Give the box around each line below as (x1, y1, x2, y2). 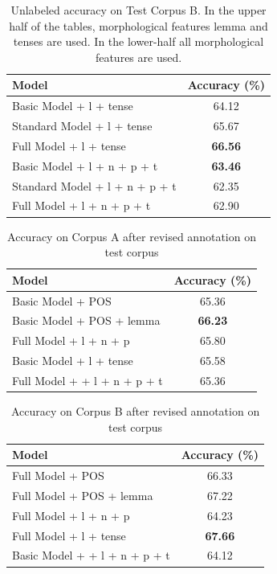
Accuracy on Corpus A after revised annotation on (7, 228, 256, 244)
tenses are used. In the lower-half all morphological (13, 33, 264, 50)
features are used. (95, 48, 182, 65)
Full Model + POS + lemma (12, 486, 153, 503)
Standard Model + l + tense (12, 117, 153, 134)
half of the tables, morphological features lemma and (9, 17, 268, 34)
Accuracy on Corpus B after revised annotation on (10, 403, 260, 420)
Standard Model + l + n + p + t (12, 177, 177, 194)
